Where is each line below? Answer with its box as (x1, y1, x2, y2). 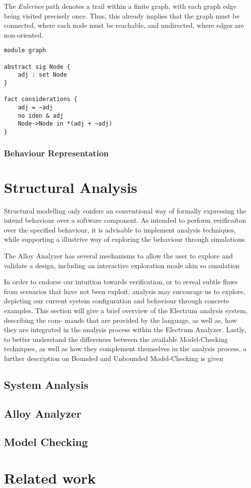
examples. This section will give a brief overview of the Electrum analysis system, (4, 305, 248, 315)
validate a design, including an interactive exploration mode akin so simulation (4, 260, 240, 270)
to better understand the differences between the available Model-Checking (4, 334, 228, 344)
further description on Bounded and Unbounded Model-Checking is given (4, 353, 223, 363)
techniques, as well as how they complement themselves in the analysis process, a (4, 343, 247, 354)
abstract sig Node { (4, 63, 71, 70)
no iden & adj (18, 112, 63, 119)
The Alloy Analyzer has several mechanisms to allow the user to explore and (4, 250, 233, 260)
